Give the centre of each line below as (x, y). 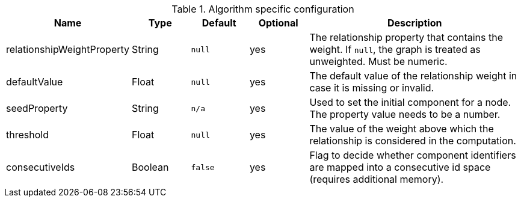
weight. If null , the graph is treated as (395, 49)
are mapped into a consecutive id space (400, 167)
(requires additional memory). (377, 179)
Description (415, 23)
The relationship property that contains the (406, 37)
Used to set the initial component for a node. (410, 102)
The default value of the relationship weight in (413, 76)
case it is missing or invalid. (372, 88)
